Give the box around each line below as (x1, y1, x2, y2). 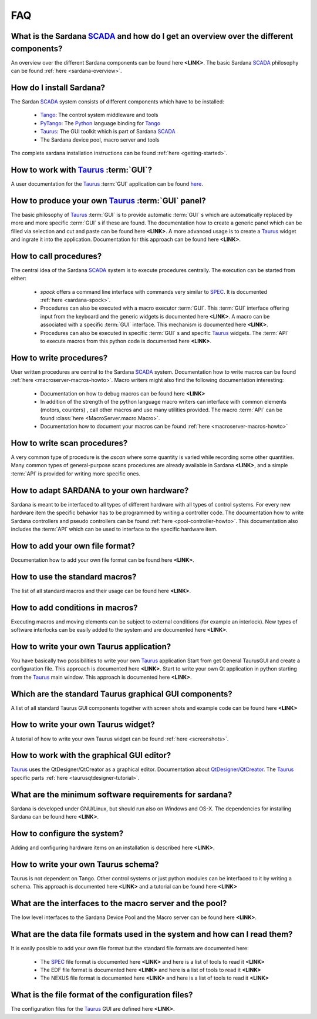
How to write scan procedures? (11, 438, 128, 448)
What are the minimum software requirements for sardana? (11, 789, 232, 799)
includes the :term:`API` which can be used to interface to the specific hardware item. (11, 525, 218, 532)
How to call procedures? (11, 251, 102, 261)
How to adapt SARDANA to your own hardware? (11, 485, 189, 495)
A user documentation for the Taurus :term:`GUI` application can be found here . (11, 180, 204, 187)
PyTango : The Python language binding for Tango (40, 119, 161, 126)
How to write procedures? (11, 353, 108, 363)
